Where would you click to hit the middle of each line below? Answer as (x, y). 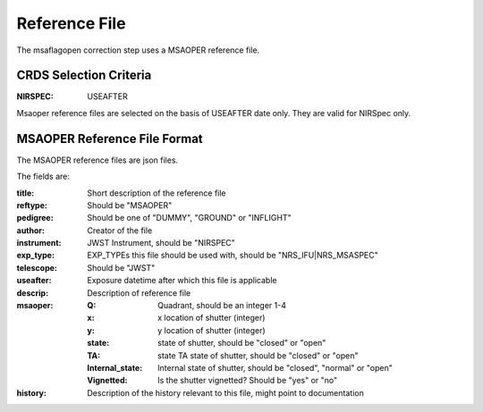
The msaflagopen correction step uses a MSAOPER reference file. (138, 50)
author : (30, 230)
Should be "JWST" (121, 267)
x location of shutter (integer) (212, 318)
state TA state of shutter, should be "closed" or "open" (258, 355)
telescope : (37, 267)
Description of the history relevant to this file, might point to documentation (225, 392)
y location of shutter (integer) (212, 330)
